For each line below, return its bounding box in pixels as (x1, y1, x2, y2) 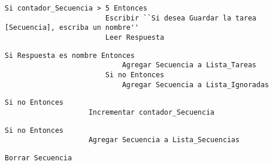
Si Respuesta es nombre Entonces (5, 51, 135, 60)
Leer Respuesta (105, 33, 165, 42)
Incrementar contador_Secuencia (88, 108, 214, 116)
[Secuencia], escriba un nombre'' (5, 23, 139, 32)
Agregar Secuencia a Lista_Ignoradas (122, 80, 269, 89)
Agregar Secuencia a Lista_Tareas (122, 61, 257, 70)
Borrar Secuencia (5, 153, 72, 162)
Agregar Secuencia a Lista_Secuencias (88, 136, 240, 145)
